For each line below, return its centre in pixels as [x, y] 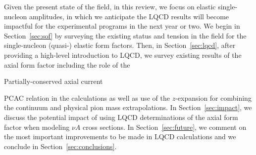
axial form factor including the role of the [67, 64]
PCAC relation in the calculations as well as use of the [87, 97]
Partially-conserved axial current [53, 81]
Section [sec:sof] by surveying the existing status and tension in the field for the [125, 35]
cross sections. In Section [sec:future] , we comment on [165, 127]
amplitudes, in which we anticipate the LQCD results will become [129, 16]
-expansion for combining [213, 97]
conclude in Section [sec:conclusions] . [60, 146]
